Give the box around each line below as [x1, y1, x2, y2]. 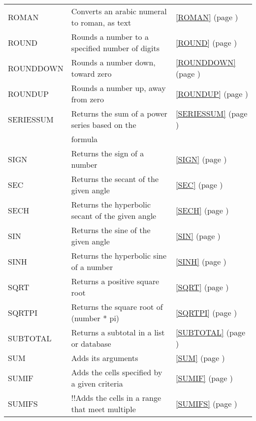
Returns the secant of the [71, 173, 159, 184]
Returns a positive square [71, 275, 160, 287]
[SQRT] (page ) [176, 281, 229, 293]
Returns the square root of [71, 301, 163, 312]
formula [71, 133, 98, 145]
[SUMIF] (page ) [176, 372, 233, 384]
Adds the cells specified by [71, 366, 162, 378]
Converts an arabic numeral [71, 5, 167, 17]
